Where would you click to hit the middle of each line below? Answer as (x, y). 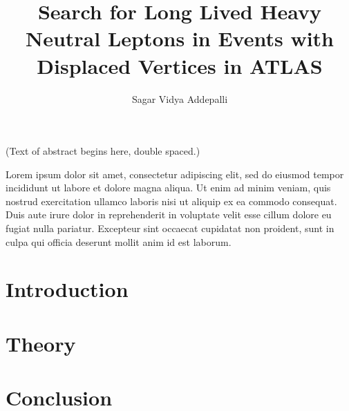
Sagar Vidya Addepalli (180, 98)
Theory (41, 343)
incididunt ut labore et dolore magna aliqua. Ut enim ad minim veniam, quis (168, 188)
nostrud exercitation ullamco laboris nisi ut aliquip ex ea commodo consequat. (171, 201)
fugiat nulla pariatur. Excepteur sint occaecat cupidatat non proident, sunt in (170, 228)
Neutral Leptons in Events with (180, 38)
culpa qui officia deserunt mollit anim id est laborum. (119, 241)
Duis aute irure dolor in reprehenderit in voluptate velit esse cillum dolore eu (169, 214)
